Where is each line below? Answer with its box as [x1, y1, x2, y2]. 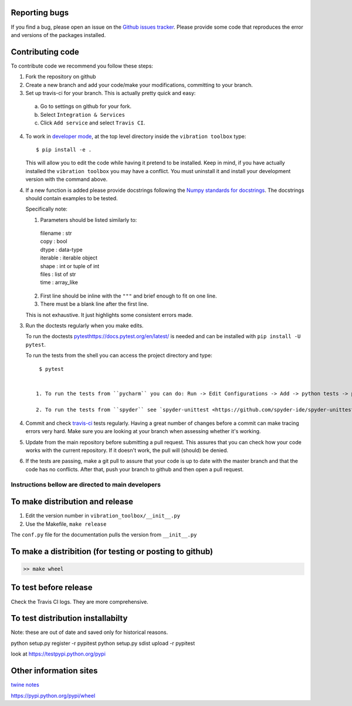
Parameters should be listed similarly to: [40, 216, 137, 223]
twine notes [11, 681, 39, 688]
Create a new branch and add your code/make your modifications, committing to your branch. [25, 81, 253, 88]
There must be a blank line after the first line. [40, 300, 149, 308]
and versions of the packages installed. [11, 31, 106, 38]
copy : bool [40, 238, 67, 245]
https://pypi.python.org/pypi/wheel [11, 692, 96, 699]
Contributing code [11, 47, 79, 57]
